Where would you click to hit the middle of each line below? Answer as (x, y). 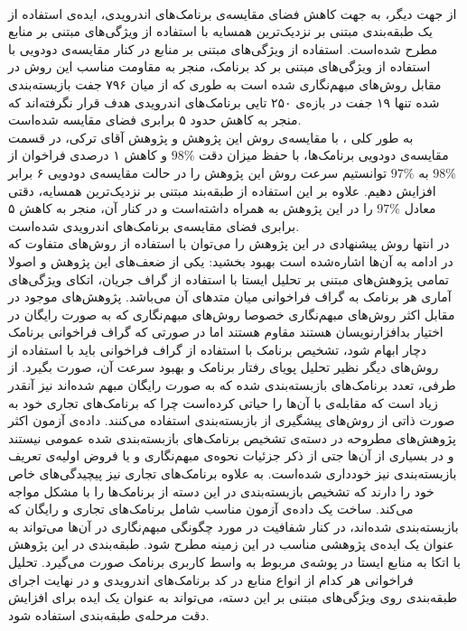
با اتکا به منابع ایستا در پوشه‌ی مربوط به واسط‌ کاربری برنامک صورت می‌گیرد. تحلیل (234, 561)
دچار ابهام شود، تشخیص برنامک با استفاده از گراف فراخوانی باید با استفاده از (218, 349)
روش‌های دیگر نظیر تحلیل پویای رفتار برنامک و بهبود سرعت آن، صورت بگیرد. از (224, 367)
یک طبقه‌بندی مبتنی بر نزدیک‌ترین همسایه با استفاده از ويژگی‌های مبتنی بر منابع (221, 31)
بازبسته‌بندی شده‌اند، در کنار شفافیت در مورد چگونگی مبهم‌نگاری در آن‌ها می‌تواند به (233, 526)
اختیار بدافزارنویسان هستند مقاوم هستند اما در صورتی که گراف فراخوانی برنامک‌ (226, 332)
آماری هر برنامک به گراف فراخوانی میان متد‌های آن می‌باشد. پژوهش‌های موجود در (230, 297)
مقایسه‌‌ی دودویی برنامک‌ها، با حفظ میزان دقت (323, 155)
